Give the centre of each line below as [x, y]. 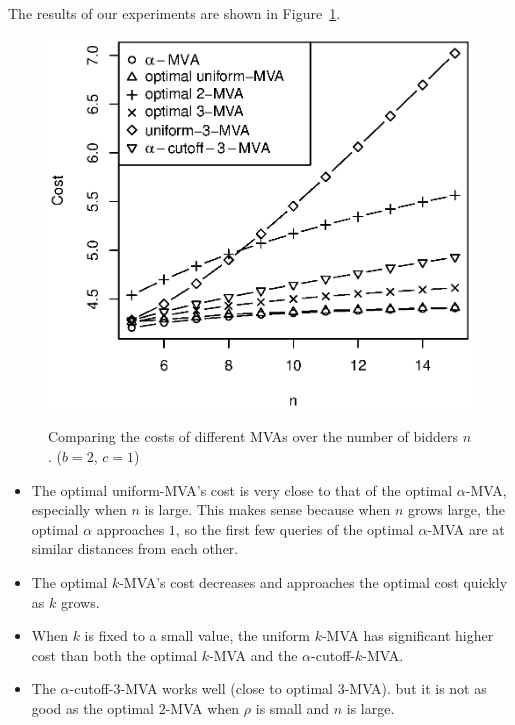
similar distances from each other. [135, 548]
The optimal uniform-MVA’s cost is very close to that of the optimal [242, 489]
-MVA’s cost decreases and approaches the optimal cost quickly [313, 582]
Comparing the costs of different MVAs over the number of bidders [253, 436]
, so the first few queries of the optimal [294, 528]
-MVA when [202, 707]
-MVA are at [466, 528]
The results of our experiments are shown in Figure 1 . [174, 13]
